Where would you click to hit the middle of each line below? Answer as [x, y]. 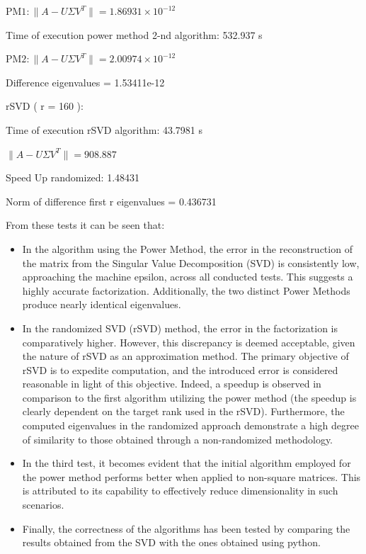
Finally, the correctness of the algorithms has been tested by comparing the [186, 528]
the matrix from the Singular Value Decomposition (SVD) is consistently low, [191, 262]
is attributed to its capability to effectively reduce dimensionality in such [180, 491]
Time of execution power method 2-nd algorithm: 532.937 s [134, 34]
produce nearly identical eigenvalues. [102, 304]
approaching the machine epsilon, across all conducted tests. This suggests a [188, 277]
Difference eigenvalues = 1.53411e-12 [85, 82]
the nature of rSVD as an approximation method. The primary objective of [185, 356]
